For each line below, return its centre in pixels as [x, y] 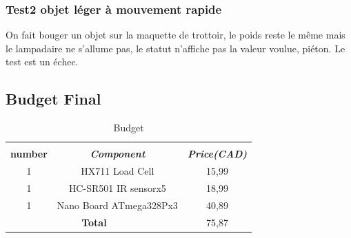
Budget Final [53, 99]
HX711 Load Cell [118, 171]
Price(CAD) [217, 154]
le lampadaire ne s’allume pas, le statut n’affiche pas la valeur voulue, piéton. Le [175, 48]
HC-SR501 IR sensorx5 [117, 187]
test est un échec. [42, 62]
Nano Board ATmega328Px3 [117, 205]
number [29, 154]
